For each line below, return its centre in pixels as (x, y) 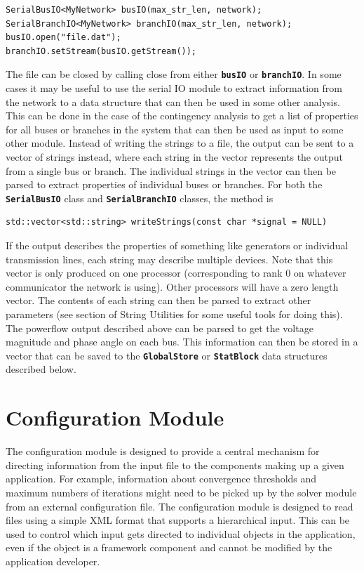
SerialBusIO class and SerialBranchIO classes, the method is (140, 198)
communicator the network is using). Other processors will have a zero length (172, 286)
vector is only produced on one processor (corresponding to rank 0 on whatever (176, 273)
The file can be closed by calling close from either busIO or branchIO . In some (174, 74)
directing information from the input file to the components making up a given (175, 465)
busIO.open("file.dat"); (63, 38)
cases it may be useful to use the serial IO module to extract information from (174, 88)
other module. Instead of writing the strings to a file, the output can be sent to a (180, 143)
